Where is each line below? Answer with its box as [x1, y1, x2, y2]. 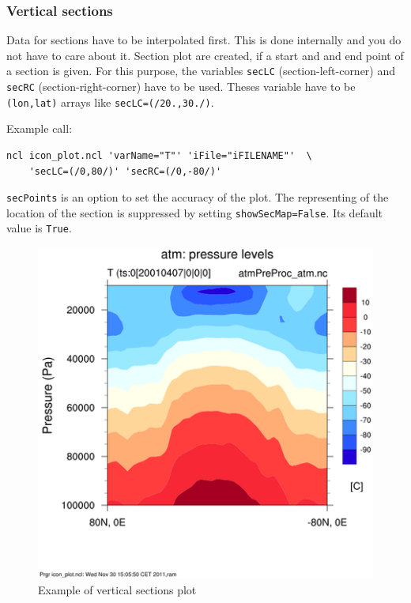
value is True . [6, 220, 72, 236]
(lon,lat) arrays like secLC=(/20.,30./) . [6, 93, 214, 110]
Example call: [6, 120, 73, 137]
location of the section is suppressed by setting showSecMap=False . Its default [6, 204, 383, 220]
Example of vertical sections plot [38, 581, 197, 597]
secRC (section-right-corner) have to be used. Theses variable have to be [6, 78, 356, 95]
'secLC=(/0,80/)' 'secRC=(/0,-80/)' [28, 165, 222, 177]
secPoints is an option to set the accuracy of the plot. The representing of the [6, 189, 389, 205]
